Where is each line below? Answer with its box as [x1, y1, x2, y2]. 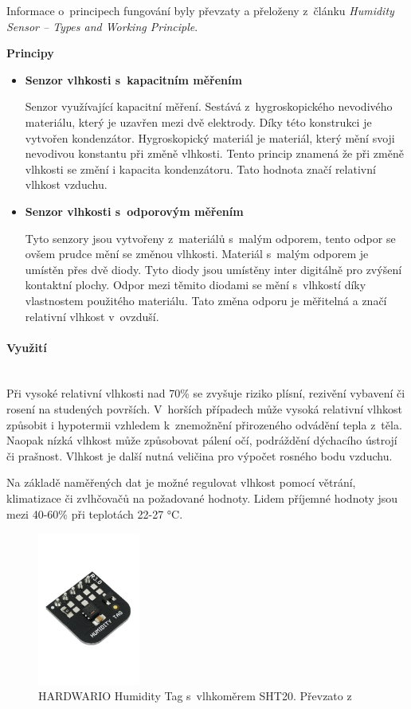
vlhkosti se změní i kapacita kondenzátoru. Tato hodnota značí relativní [25, 160, 376, 177]
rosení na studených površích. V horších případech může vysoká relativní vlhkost [6, 401, 402, 417]
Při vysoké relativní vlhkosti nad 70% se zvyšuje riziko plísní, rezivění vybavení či [6, 385, 405, 402]
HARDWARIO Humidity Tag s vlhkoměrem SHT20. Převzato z [38, 687, 352, 704]
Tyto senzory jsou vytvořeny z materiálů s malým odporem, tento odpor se [25, 229, 396, 246]
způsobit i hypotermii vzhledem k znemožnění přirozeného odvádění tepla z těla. [6, 416, 402, 433]
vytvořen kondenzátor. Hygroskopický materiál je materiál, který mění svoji [25, 129, 395, 146]
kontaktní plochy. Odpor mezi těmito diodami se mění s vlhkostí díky [25, 276, 366, 293]
